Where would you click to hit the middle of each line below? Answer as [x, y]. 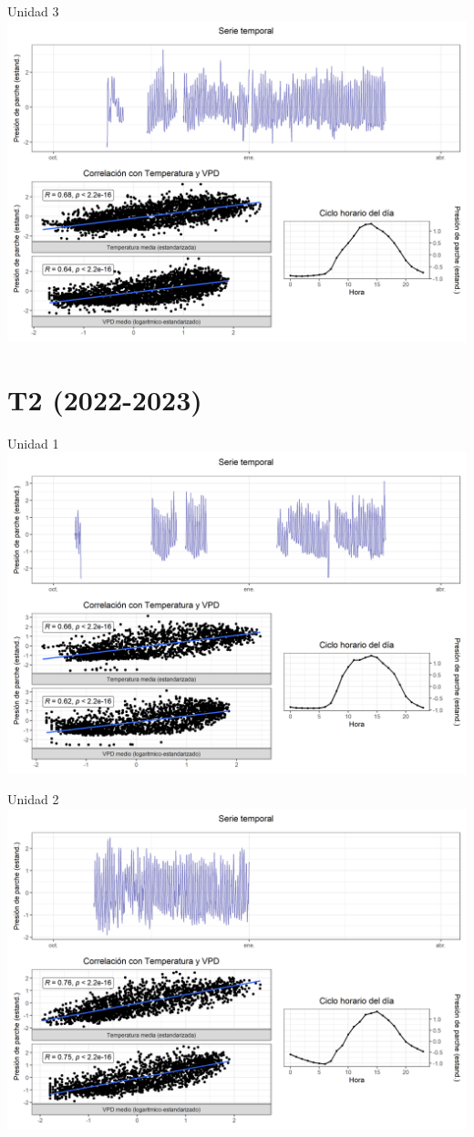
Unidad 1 [33, 443]
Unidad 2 [33, 799]
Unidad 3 [33, 11]
